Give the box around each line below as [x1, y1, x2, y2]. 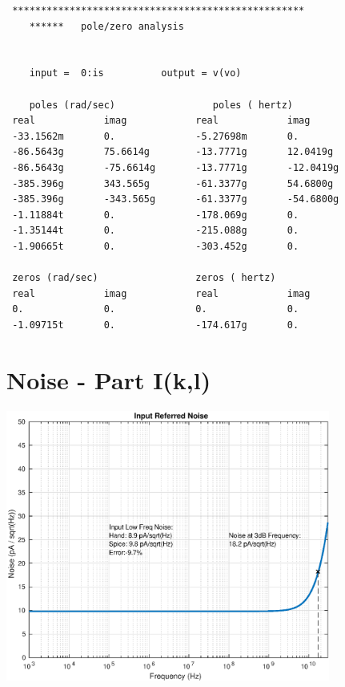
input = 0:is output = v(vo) [29, 67, 242, 79]
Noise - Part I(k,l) [6, 363, 211, 396]
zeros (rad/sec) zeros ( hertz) [12, 272, 276, 284]
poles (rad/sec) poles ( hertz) [29, 99, 293, 111]
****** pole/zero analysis [29, 20, 184, 32]
